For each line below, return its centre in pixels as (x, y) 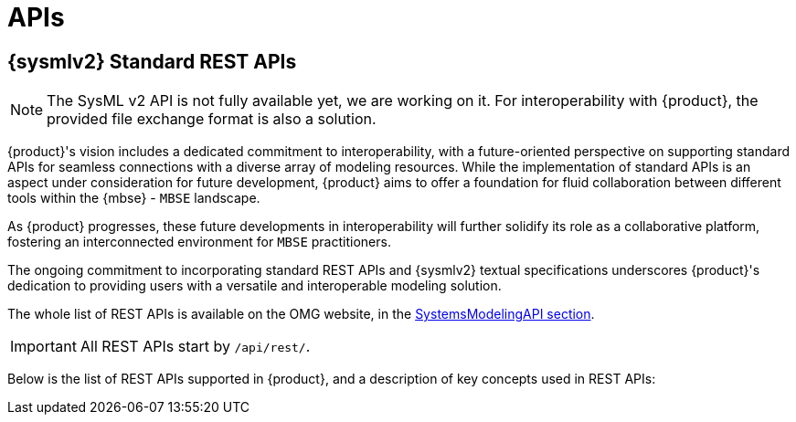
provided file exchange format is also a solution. (212, 119)
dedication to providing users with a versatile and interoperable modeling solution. (255, 286)
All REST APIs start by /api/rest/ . (195, 347)
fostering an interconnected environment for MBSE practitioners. (199, 242)
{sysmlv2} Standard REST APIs (152, 61)
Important (43, 347)
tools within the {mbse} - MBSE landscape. (134, 198)
